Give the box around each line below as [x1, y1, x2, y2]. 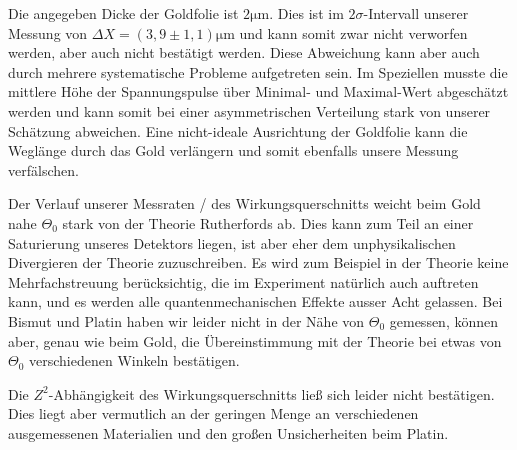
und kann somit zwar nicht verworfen [239, 22, 468, 43]
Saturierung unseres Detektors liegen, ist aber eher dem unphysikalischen [8, 232, 456, 253]
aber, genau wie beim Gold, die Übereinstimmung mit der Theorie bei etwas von [8, 330, 502, 351]
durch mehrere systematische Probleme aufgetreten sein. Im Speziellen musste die [8, 61, 508, 82]
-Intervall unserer [363, 3, 469, 23]
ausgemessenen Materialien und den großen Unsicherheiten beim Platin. [8, 422, 449, 443]
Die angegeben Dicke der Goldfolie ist [8, 3, 239, 23]
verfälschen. [8, 159, 79, 180]
